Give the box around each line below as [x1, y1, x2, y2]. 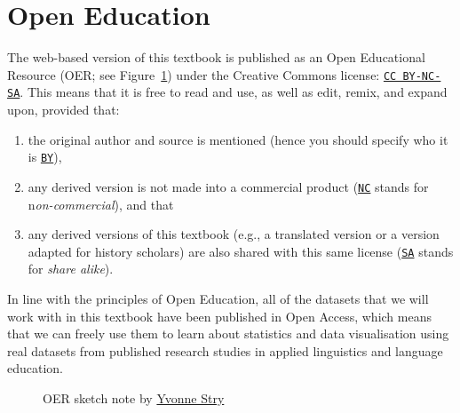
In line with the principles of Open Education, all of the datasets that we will [7, 289, 429, 307]
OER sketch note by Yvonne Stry [43, 388, 225, 407]
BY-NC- [402, 69, 441, 83]
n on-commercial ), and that [28, 195, 174, 213]
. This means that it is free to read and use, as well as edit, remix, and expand [20, 83, 448, 101]
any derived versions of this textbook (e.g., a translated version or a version [28, 225, 440, 243]
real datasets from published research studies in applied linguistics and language [7, 341, 443, 360]
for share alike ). [28, 259, 114, 278]
